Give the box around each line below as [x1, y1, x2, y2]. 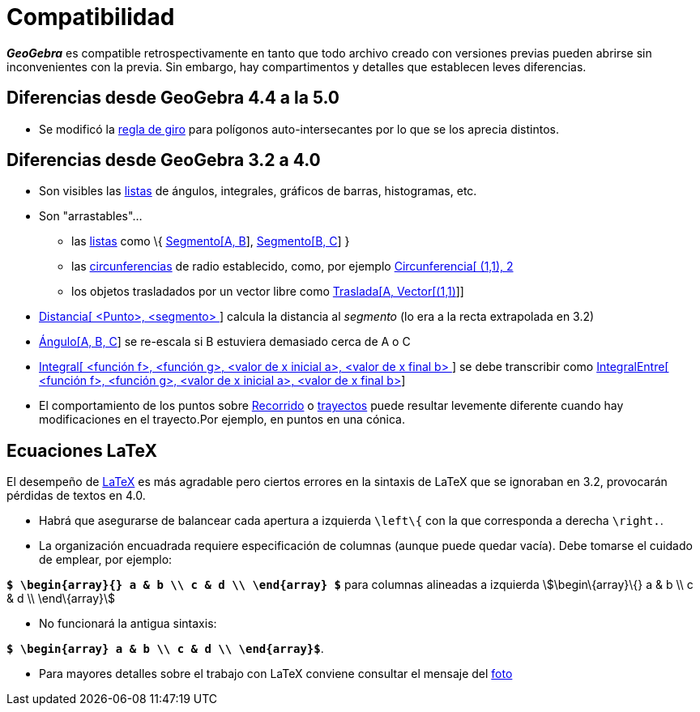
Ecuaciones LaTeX [6, 440, 157, 461]
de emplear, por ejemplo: [39, 552, 173, 567]
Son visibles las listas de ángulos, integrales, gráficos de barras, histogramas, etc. [39, 184, 477, 198]
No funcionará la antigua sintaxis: [39, 616, 217, 631]
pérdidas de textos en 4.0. [6, 488, 146, 503]
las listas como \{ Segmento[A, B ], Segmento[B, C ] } [71, 234, 350, 249]
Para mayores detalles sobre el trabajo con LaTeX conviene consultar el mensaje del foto [39, 667, 513, 681]
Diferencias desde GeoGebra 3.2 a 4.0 [6, 150, 321, 171]
